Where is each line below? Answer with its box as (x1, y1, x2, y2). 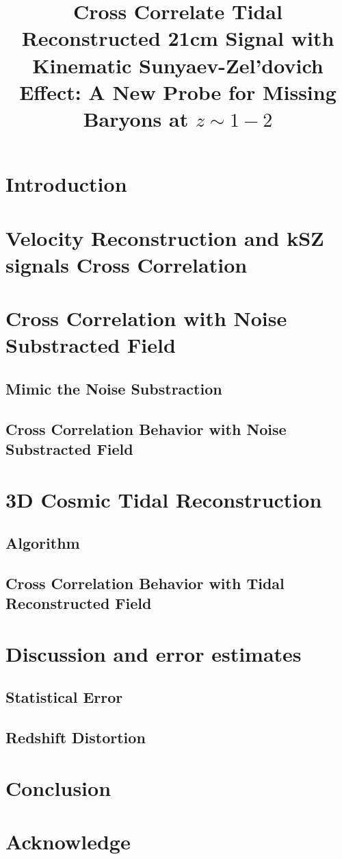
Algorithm (5, 532, 80, 553)
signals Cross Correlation (5, 250, 248, 278)
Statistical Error (5, 686, 123, 708)
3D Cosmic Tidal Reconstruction (5, 485, 322, 513)
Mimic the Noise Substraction (5, 377, 222, 399)
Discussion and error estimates (5, 639, 302, 667)
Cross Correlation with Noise (5, 304, 287, 332)
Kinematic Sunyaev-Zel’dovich (32, 51, 324, 79)
